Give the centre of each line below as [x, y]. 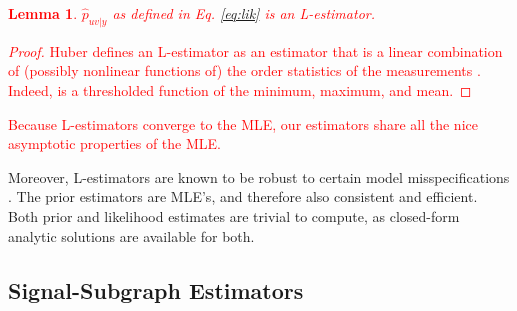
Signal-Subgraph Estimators [156, 289]
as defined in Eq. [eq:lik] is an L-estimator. [243, 13]
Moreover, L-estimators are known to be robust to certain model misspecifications [259, 176]
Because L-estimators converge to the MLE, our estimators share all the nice [243, 123]
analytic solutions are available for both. [131, 235]
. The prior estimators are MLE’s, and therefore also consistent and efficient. [243, 196]
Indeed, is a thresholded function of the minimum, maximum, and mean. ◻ [240, 89]
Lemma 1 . [43, 13]
